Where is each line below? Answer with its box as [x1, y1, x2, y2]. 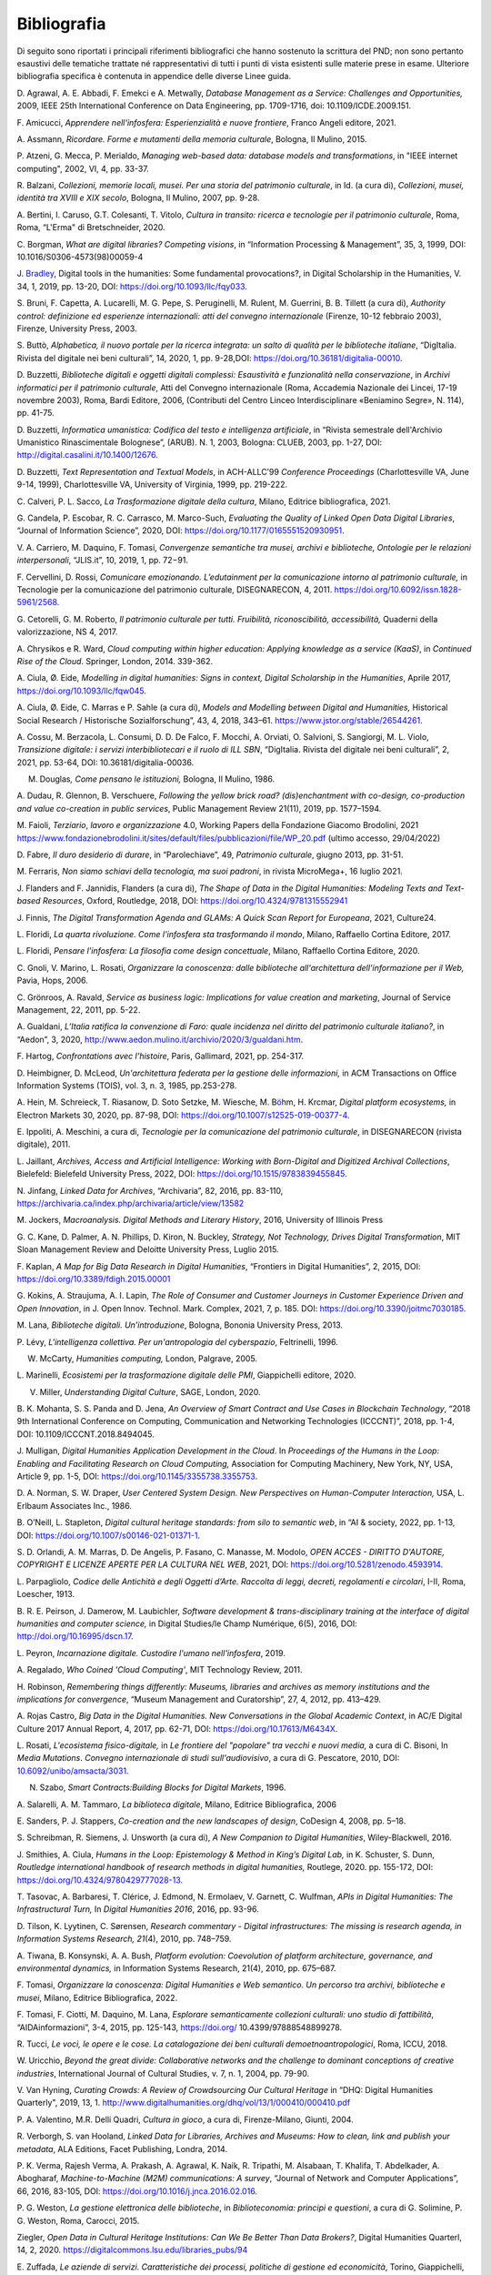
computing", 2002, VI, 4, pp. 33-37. [16, 163, 149, 174]
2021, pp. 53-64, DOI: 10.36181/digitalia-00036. [16, 756, 195, 768]
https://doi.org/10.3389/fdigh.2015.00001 [16, 1273, 171, 1284]
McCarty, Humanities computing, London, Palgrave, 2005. [39, 1352, 258, 1364]
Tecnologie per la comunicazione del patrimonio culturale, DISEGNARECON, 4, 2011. [16, 584, 333, 595]
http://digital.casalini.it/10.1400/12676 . [16, 450, 159, 460]
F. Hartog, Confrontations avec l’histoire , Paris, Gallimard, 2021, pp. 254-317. [16, 1051, 305, 1062]
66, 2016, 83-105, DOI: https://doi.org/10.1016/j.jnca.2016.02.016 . [16, 2185, 258, 2197]
